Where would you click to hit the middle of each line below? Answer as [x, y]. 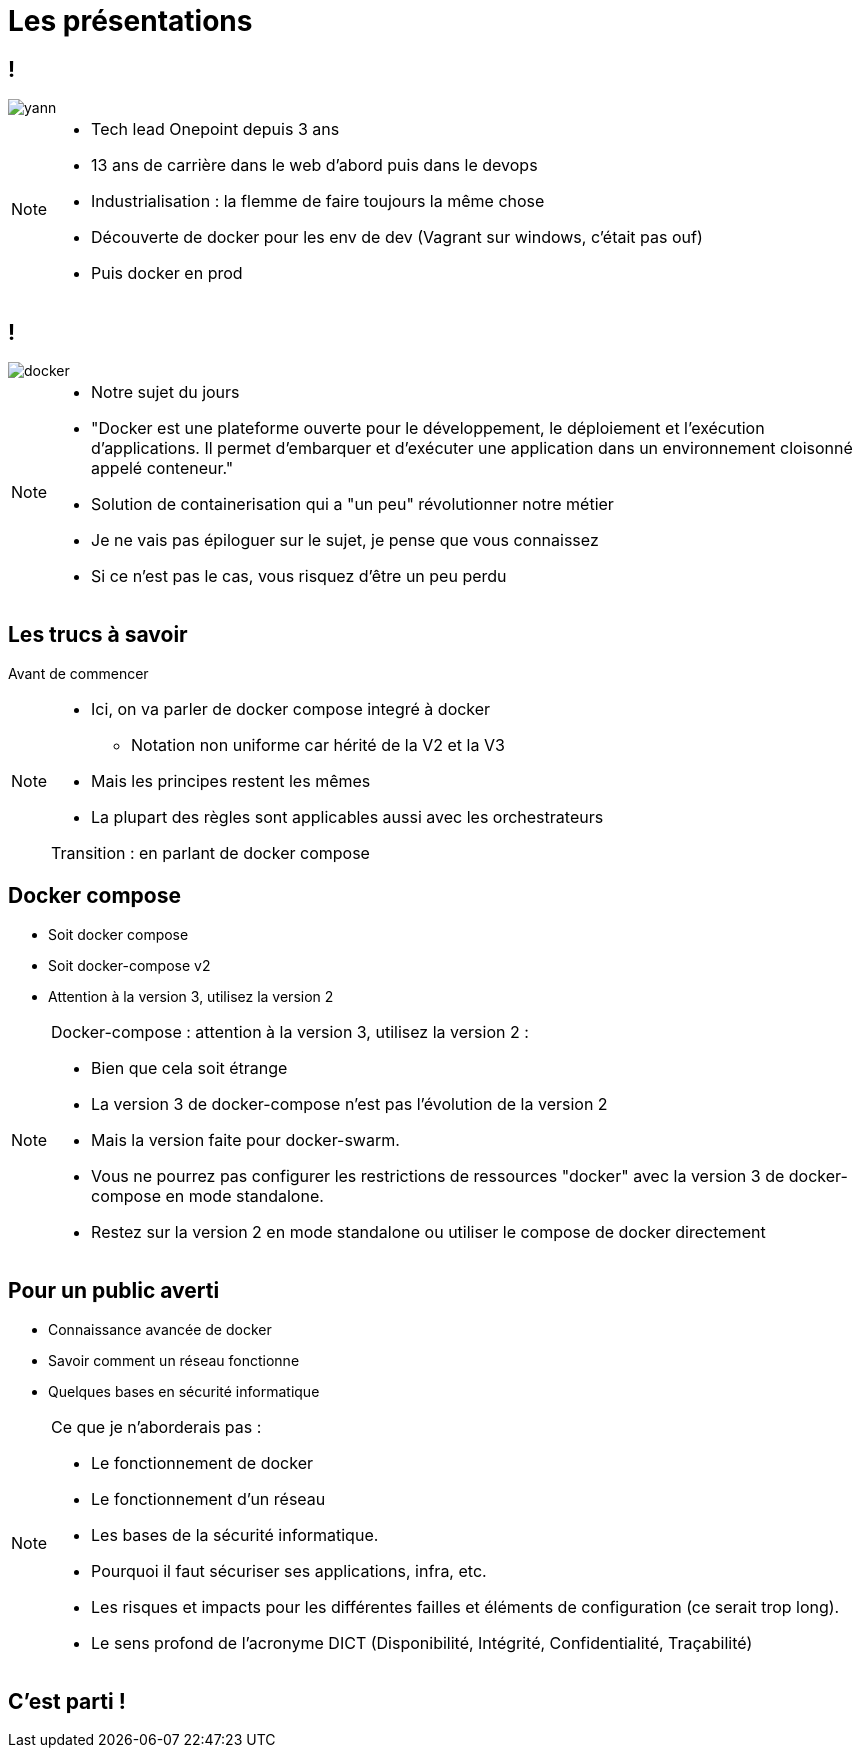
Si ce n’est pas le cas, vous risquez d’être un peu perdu [299, 576]
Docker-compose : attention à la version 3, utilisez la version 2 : [290, 1031]
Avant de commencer [78, 673]
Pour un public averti [114, 1291]
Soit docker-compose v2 [129, 965]
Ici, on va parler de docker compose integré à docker [291, 708]
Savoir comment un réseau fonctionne [174, 1360]
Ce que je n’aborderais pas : [156, 1426]
